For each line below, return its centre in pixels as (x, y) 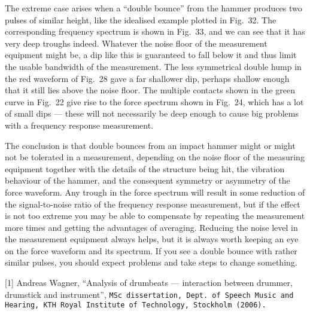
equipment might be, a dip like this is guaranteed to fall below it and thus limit (151, 55)
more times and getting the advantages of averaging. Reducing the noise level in (151, 227)
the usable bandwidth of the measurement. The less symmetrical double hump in (153, 66)
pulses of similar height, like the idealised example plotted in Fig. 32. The (141, 19)
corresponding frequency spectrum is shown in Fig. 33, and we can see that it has (155, 31)
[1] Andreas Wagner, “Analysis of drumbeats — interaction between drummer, (149, 283)
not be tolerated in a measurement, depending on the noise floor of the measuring (155, 157)
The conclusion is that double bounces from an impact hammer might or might (150, 145)
